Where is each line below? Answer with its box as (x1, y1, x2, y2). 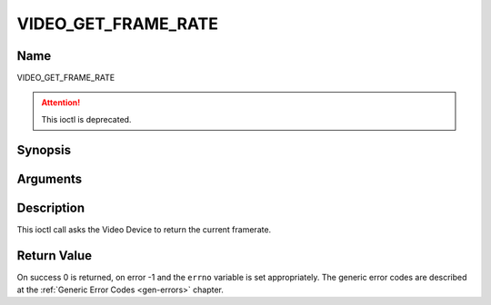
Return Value (16, 248, 93, 263)
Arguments (16, 171, 83, 186)
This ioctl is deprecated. (41, 113, 132, 124)
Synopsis (16, 142, 72, 158)
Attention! (41, 97, 81, 108)
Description (16, 200, 85, 215)
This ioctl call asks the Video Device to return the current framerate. (16, 223, 272, 235)
